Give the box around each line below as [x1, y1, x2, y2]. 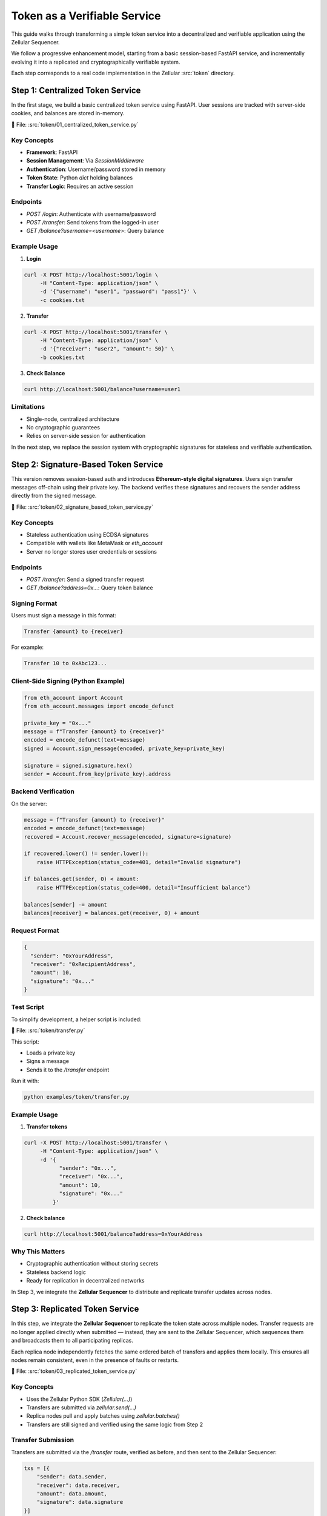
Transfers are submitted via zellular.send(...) [26, 1404, 136, 1411]
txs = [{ [24, 1464, 50, 1472]
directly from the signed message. [11, 492, 97, 500]
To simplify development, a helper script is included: [11, 1016, 142, 1023]
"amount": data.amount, [36, 1490, 107, 1497]
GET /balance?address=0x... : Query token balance [26, 584, 154, 591]
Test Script [11, 1003, 45, 1011]
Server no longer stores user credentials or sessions [26, 548, 157, 555]
